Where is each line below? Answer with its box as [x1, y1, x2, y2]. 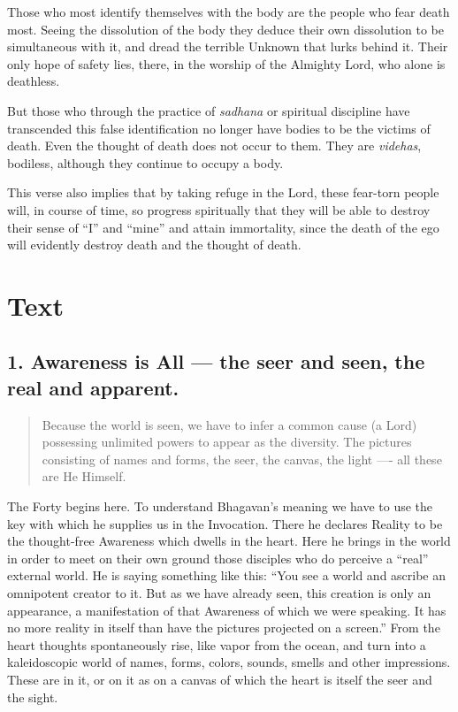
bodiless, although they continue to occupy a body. [7, 153, 284, 172]
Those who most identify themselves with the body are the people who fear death [7, 3, 450, 20]
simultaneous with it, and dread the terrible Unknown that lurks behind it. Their [7, 37, 448, 56]
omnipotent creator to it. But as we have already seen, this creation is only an [7, 584, 431, 602]
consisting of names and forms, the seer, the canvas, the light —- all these [42, 449, 442, 468]
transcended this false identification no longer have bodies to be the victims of [7, 119, 431, 137]
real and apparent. [7, 373, 179, 401]
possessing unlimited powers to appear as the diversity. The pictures [42, 433, 412, 451]
